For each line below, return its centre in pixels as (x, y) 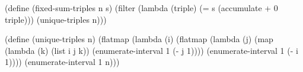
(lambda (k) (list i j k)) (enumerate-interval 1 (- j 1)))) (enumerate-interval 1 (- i (151, 50)
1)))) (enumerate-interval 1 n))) (62, 62)
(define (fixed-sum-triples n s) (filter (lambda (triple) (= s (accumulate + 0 (141, 8)
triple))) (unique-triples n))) (56, 19)
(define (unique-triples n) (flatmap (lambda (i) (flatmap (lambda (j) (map (139, 39)
